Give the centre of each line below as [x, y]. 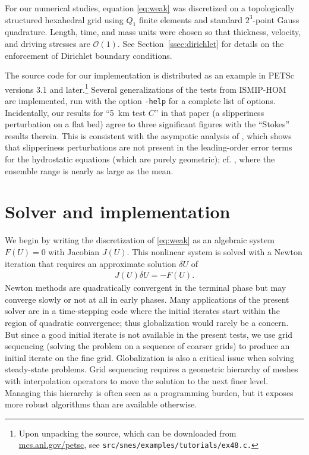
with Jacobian [74, 251]
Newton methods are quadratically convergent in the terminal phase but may [146, 288]
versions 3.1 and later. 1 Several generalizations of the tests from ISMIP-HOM [146, 88]
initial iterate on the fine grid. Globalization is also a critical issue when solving [150, 357]
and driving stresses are [48, 43]
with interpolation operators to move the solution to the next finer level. [137, 380]
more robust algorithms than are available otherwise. [101, 404]
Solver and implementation [118, 211]
